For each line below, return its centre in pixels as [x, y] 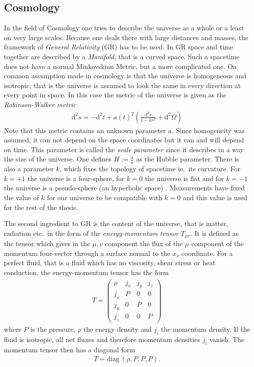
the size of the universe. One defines [58, 159]
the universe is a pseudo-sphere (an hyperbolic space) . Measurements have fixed [124, 188]
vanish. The [227, 339]
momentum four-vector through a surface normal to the [87, 253]
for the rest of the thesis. [41, 207]
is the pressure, [53, 329]
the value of [21, 197]
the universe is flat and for [184, 178]
